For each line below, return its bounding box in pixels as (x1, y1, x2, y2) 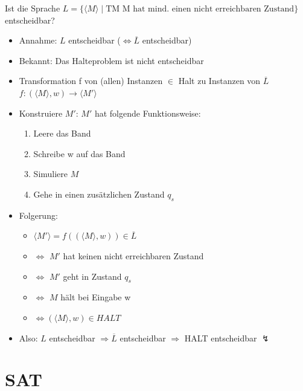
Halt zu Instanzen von (178, 74, 261, 87)
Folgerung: (19, 208, 58, 221)
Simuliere (33, 167, 68, 180)
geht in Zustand (63, 270, 122, 282)
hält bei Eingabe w (60, 291, 131, 303)
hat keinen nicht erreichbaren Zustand (63, 249, 204, 262)
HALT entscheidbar (184, 331, 257, 344)
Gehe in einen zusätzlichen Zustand (33, 187, 165, 200)
